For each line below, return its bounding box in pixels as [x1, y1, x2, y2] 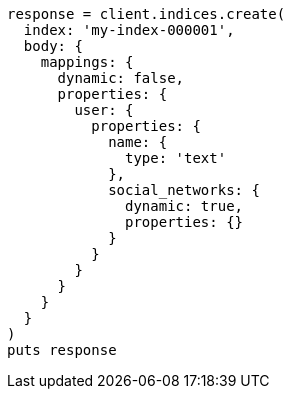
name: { [108, 134, 168, 150]
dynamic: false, [57, 70, 185, 86]
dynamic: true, [125, 198, 244, 214]
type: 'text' [125, 150, 227, 166]
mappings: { [40, 54, 134, 70]
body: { [23, 38, 83, 54]
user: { [74, 102, 134, 118]
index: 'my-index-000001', [23, 22, 235, 38]
